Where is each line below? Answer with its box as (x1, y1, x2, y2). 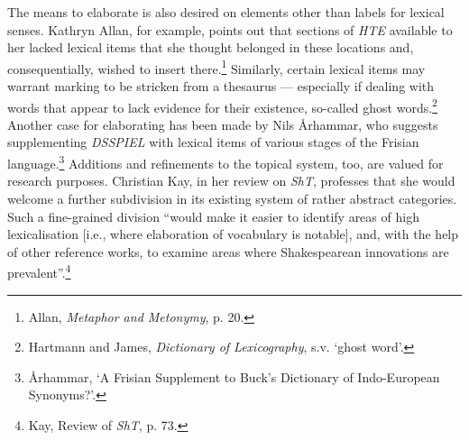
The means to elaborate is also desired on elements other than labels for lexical (7, 3, 445, 21)
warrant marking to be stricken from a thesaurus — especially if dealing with (7, 77, 435, 96)
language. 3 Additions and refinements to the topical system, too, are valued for (7, 151, 444, 172)
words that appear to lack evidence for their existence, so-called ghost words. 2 (7, 95, 437, 116)
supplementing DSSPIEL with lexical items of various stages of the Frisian (7, 133, 419, 151)
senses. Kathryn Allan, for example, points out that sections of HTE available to (7, 20, 453, 39)
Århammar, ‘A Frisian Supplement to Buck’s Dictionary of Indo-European (28, 367, 440, 386)
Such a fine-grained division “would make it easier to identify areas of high (7, 206, 419, 225)
